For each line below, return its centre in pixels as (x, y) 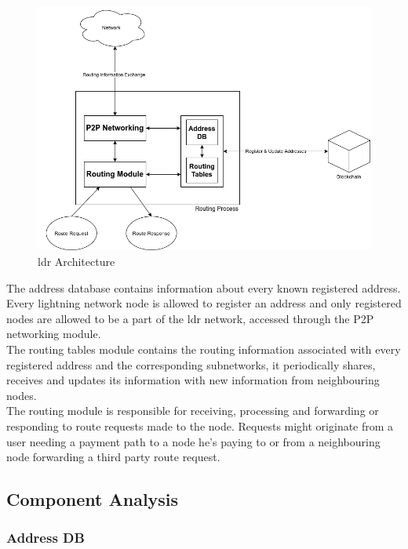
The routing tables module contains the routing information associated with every (204, 349)
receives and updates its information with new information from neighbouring (193, 380)
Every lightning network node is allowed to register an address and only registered (204, 303)
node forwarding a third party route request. (113, 457)
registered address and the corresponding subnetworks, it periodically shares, (191, 364)
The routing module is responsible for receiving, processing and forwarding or (193, 411)
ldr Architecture (76, 262)
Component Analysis (93, 499)
